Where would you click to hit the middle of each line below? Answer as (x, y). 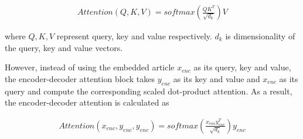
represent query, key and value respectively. (134, 36)
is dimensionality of (260, 36)
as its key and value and (217, 78)
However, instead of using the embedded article (90, 67)
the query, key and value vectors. (64, 47)
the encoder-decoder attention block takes (80, 78)
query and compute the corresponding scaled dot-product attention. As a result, (149, 91)
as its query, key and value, (242, 67)
